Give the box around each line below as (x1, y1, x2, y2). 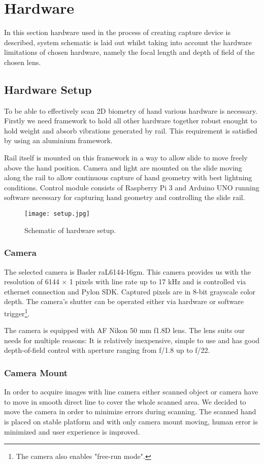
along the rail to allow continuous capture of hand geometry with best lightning (4, 172, 252, 183)
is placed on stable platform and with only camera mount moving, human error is (4, 416, 258, 426)
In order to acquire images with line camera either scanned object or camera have (4, 386, 258, 397)
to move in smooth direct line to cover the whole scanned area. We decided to (4, 396, 246, 407)
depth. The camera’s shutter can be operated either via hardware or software (4, 296, 244, 307)
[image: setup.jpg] (24, 210, 90, 218)
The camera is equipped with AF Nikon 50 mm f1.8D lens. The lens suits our (4, 325, 245, 336)
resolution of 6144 (4, 276, 59, 287)
